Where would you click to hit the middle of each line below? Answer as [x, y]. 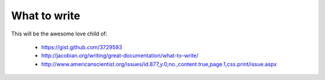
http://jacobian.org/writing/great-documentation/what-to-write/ [120, 56]
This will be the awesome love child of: [59, 34]
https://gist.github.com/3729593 [82, 47]
